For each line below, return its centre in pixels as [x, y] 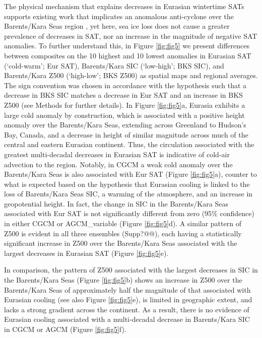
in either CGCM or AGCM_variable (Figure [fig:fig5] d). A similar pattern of [123, 223]
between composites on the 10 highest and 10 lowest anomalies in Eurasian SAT [128, 55]
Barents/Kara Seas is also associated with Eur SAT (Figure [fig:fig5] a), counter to [130, 174]
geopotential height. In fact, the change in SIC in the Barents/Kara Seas [116, 203]
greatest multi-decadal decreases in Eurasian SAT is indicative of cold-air [117, 154]
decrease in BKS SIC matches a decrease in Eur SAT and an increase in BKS [123, 95]
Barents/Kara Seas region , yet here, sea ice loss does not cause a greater [117, 26]
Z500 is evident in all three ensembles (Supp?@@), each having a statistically [123, 233]
